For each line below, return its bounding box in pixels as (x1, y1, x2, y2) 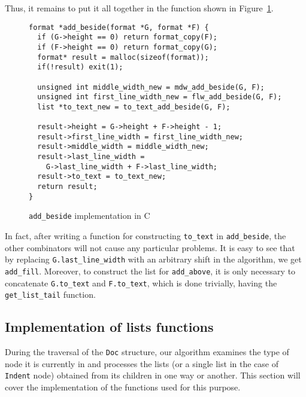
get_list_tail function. (5, 288, 96, 301)
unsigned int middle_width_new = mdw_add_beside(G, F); (37, 83, 265, 91)
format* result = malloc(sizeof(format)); (37, 53, 209, 62)
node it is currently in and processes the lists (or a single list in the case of (5, 357, 278, 369)
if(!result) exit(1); (37, 63, 123, 72)
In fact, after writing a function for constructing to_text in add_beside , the (5, 230, 286, 242)
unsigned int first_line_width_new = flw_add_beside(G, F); (37, 93, 282, 102)
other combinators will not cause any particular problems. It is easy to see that (5, 241, 295, 254)
